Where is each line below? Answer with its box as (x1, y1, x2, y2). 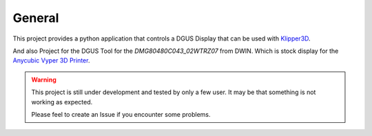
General (12, 10, 59, 25)
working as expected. (31, 98, 93, 106)
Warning (31, 76, 56, 84)
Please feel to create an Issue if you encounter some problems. (31, 110, 211, 118)
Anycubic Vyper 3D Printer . (12, 56, 90, 65)
